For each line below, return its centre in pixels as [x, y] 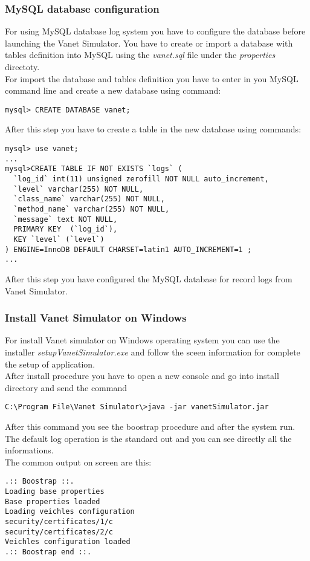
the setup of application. [50, 364]
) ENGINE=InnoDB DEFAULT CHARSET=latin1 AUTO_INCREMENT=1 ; [128, 249]
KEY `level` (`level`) [59, 239]
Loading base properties [55, 491]
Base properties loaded [53, 501]
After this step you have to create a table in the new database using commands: [153, 129]
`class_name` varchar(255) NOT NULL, [89, 199]
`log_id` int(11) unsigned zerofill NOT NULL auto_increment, [141, 179]
